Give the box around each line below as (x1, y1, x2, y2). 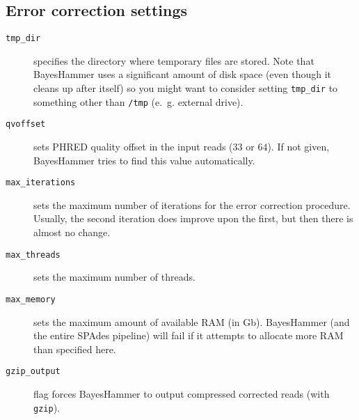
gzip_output (6, 366, 61, 377)
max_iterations (6, 178, 76, 188)
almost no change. (33, 225, 111, 240)
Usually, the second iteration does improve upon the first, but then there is (33, 211, 353, 226)
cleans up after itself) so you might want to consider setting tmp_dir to (33, 81, 338, 95)
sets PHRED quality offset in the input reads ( (33, 139, 233, 154)
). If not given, (267, 139, 330, 154)
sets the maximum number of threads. (33, 270, 196, 284)
